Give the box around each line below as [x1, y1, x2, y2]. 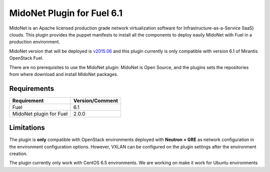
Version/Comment [73, 97, 118, 104]
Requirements [9, 84, 54, 92]
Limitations [9, 123, 45, 132]
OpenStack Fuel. [9, 55, 43, 61]
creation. [9, 150, 27, 157]
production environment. [9, 39, 60, 45]
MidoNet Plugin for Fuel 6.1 [9, 7, 122, 18]
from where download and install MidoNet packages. [9, 71, 118, 77]
